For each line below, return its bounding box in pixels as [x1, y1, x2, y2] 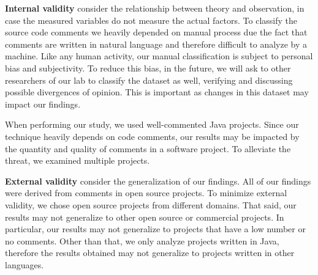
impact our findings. [5, 97, 81, 110]
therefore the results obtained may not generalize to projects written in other [5, 246, 295, 259]
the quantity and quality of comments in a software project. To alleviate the [5, 142, 291, 155]
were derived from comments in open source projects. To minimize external [5, 186, 287, 199]
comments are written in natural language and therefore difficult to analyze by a [5, 37, 307, 50]
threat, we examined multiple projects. [5, 154, 150, 167]
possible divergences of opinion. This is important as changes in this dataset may [5, 86, 309, 98]
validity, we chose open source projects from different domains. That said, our [5, 198, 297, 211]
